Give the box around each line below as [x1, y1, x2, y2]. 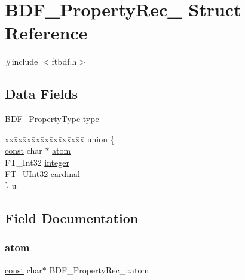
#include [5, 55, 38, 68]
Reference [5, 20, 88, 45]
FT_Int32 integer [5, 156, 69, 168]
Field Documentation [5, 209, 139, 227]
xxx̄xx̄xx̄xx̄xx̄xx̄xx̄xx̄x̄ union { [5, 132, 115, 145]
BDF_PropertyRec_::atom [49, 263, 149, 276]
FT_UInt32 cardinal [5, 168, 80, 180]
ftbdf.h [51, 55, 77, 68]
